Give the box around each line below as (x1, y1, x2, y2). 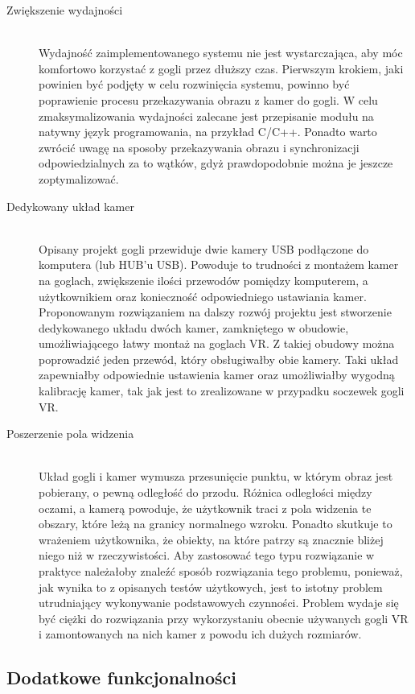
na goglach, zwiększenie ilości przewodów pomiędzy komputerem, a (39, 271, 368, 288)
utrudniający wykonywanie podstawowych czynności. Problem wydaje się (39, 594, 399, 611)
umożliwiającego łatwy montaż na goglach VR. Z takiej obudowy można (39, 335, 395, 352)
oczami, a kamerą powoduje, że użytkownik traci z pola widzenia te (39, 499, 372, 516)
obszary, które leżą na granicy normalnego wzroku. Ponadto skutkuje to (39, 515, 392, 532)
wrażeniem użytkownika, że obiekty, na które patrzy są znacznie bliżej (39, 531, 384, 547)
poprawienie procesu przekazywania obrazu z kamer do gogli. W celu (39, 91, 378, 108)
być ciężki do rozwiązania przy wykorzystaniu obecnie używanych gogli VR (39, 609, 409, 626)
